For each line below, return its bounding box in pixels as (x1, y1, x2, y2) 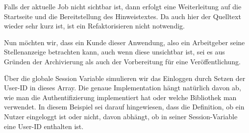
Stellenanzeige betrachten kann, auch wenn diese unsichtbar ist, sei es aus (4, 47, 225, 57)
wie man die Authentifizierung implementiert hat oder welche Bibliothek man (4, 92, 237, 102)
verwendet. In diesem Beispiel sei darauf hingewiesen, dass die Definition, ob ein (4, 102, 245, 112)
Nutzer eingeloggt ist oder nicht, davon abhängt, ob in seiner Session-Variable (4, 111, 238, 121)
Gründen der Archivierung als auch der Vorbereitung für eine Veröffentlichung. (4, 56, 241, 66)
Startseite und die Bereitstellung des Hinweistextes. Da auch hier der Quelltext (4, 11, 241, 21)
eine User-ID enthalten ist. (4, 121, 84, 131)
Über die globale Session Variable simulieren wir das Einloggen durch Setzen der (4, 73, 246, 83)
